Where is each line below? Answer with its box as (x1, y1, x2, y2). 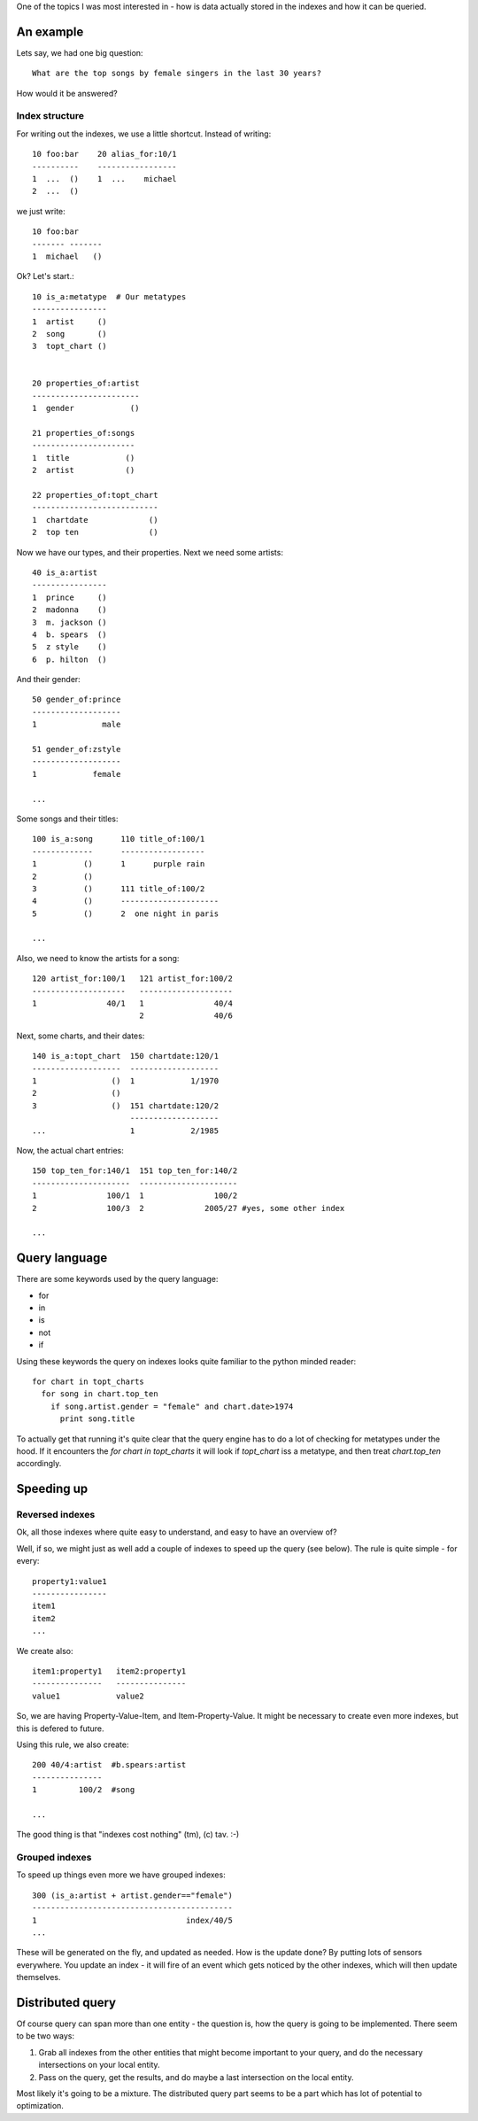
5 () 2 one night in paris (32, 908, 220, 919)
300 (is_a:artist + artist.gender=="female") (32, 1890, 234, 1900)
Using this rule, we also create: (16, 1739, 129, 1750)
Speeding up (16, 1481, 89, 1496)
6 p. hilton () (32, 654, 107, 664)
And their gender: (16, 674, 81, 685)
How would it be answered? (16, 88, 119, 98)
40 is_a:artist (32, 567, 98, 578)
